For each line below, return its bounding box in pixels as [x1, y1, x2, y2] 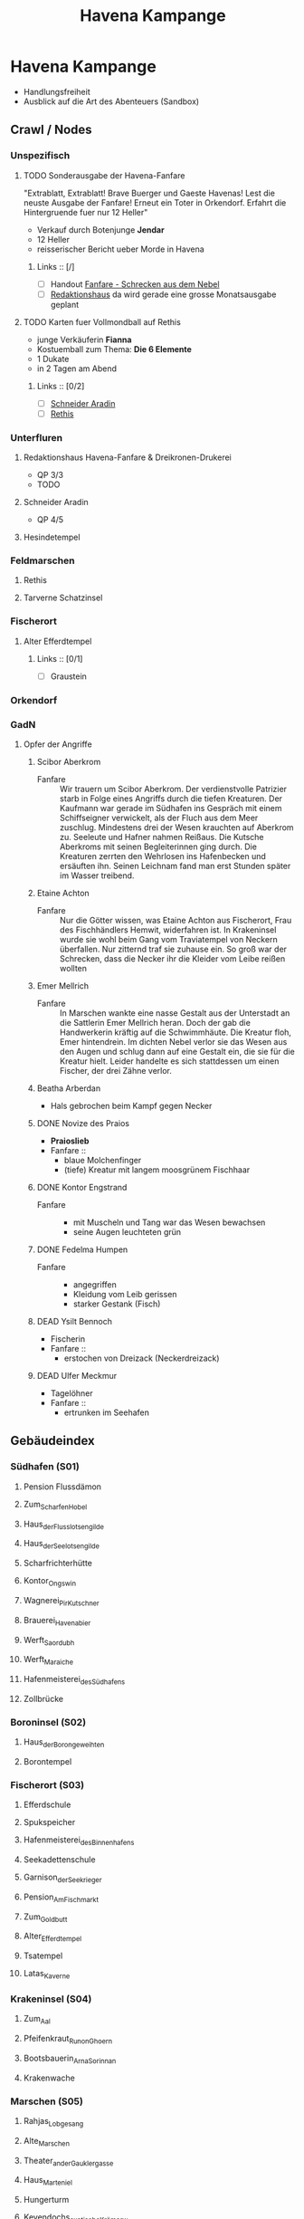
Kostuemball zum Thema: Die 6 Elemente [36, 343, 193, 354]
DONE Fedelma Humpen [36, 1244, 128, 1255]
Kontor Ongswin [23, 1575, 76, 1588]
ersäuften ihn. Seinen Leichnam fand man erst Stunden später [59, 861, 291, 872]
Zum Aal [23, 2013, 51, 2026]
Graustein [50, 671, 87, 682]
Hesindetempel [23, 531, 81, 543]
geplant [50, 299, 80, 310]
